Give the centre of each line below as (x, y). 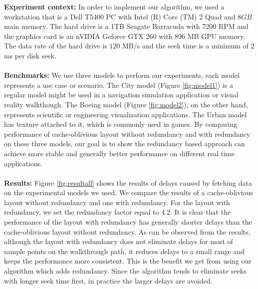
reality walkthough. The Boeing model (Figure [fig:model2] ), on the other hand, (126, 104)
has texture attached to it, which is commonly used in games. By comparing (121, 124)
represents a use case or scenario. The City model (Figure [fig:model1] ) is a (119, 85)
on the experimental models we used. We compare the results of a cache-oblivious (129, 192)
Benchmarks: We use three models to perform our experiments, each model (122, 75)
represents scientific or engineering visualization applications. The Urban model (126, 114)
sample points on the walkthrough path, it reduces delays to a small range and (124, 251)
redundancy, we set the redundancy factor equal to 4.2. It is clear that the (118, 212)
